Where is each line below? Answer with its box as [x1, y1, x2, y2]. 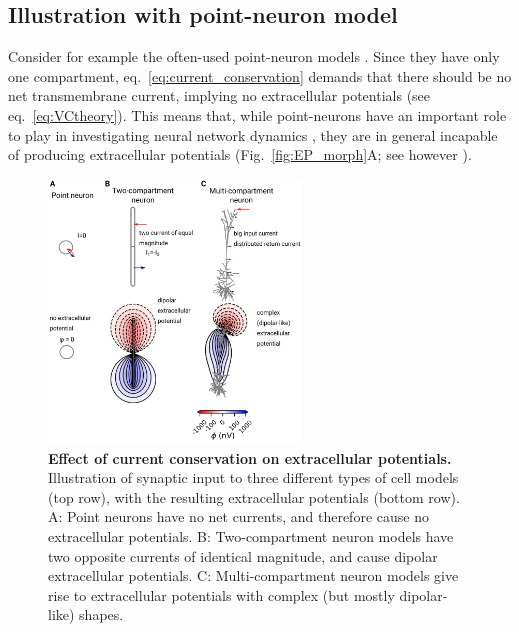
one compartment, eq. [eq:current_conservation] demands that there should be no [8, 65, 512, 86]
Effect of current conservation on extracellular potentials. [48, 447, 452, 468]
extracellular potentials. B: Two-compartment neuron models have [48, 526, 454, 546]
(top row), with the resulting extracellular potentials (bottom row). [48, 486, 460, 507]
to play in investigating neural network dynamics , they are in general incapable [8, 124, 498, 145]
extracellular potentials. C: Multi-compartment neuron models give [48, 565, 459, 586]
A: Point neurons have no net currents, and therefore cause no [48, 506, 429, 527]
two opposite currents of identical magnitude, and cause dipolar [48, 545, 438, 566]
